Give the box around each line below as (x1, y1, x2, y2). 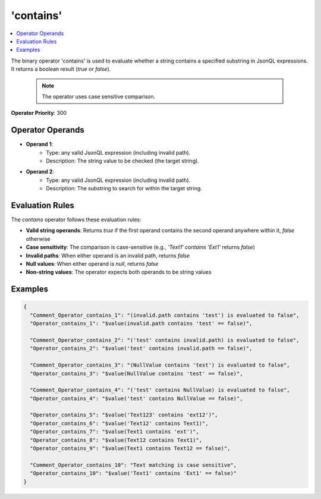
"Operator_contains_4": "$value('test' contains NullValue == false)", (30, 395, 243, 401)
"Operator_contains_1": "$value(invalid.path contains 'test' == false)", (30, 320, 253, 327)
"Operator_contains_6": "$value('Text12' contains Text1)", (30, 420, 209, 426)
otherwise (26, 235, 51, 242)
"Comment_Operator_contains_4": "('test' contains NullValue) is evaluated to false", (30, 387, 291, 394)
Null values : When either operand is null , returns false (26, 261, 159, 267)
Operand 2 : (26, 168, 55, 175)
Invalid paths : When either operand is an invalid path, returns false (26, 252, 190, 259)
